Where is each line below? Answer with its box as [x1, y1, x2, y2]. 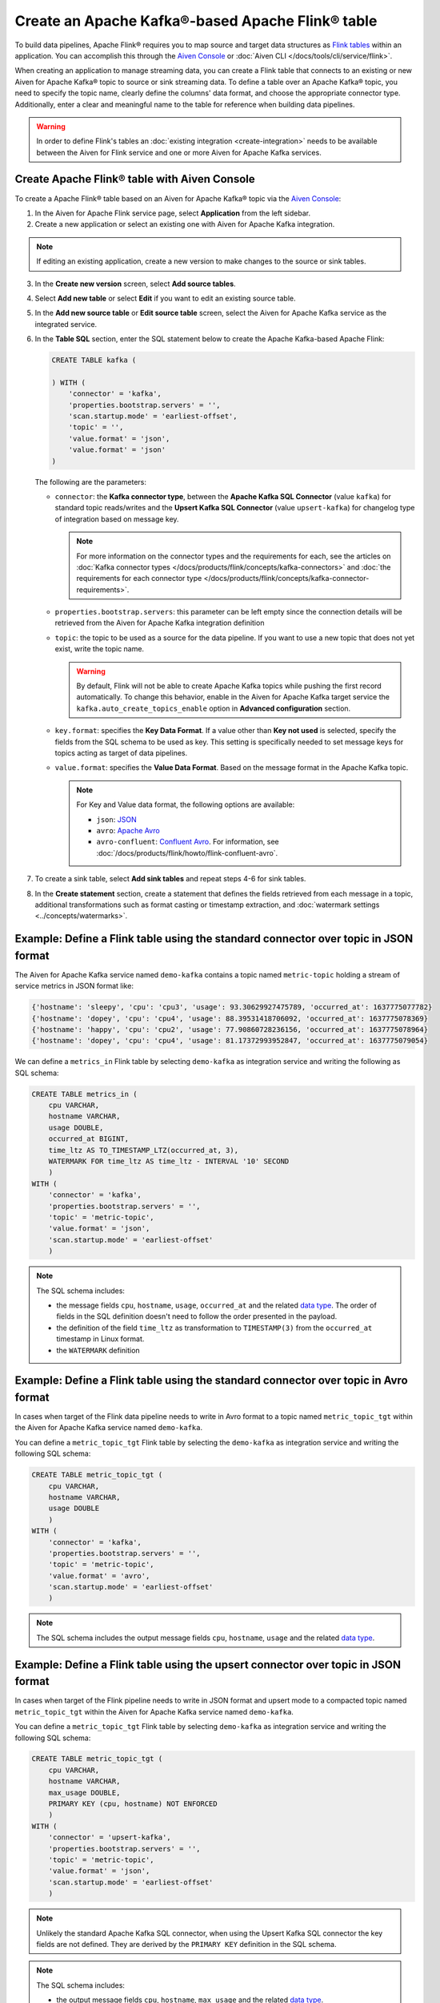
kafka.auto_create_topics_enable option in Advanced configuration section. [76, 703, 351, 713]
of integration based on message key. [54, 514, 179, 524]
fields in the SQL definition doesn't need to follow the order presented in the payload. [56, 1312, 338, 1321]
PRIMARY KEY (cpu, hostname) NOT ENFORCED [48, 1799, 218, 1808]
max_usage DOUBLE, [48, 1787, 121, 1797]
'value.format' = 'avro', [48, 1571, 150, 1580]
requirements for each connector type [76, 574, 202, 583]
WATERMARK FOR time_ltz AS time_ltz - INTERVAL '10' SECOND [48, 1157, 290, 1166]
